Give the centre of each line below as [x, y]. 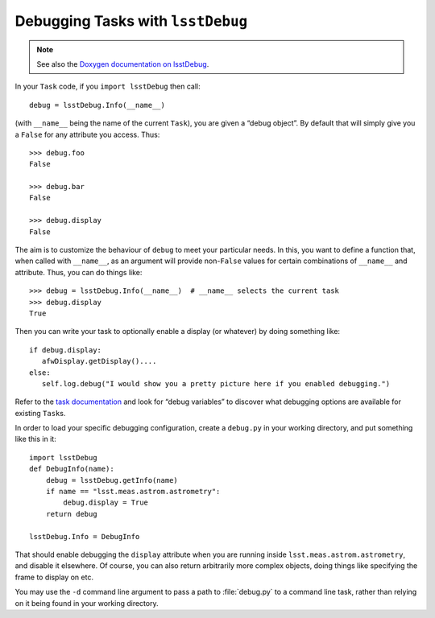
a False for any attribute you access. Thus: [87, 134]
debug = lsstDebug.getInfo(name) [112, 480]
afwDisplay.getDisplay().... [99, 361]
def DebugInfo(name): [72, 469]
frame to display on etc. [54, 577]
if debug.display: [66, 350]
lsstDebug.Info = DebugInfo [85, 536]
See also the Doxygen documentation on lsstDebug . [123, 64]
